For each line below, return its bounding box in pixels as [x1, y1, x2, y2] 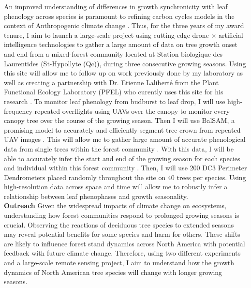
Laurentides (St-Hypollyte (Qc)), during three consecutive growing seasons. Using [4, 58, 246, 68]
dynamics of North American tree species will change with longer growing [4, 267, 222, 277]
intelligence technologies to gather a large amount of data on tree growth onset [4, 39, 237, 49]
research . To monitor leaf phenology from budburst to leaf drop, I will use [4, 96, 225, 106]
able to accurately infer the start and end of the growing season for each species [4, 153, 240, 163]
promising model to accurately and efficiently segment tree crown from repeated [4, 124, 241, 135]
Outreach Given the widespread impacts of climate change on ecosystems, [4, 200, 226, 211]
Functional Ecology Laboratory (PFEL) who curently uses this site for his [4, 87, 223, 97]
